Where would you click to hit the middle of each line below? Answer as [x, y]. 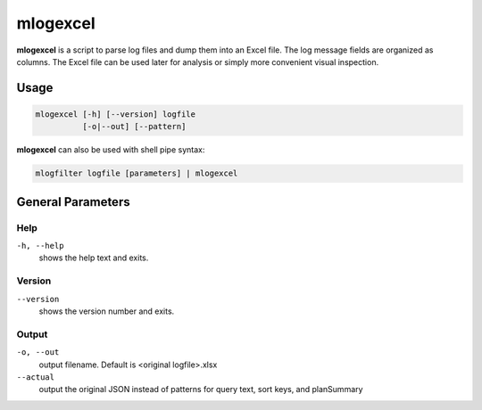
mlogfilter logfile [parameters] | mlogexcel [137, 173]
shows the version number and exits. [107, 311]
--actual [36, 377]
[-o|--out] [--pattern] [134, 127]
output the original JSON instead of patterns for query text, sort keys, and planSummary [201, 389]
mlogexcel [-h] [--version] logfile [116, 114]
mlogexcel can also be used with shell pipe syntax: [111, 150]
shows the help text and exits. [94, 258]
